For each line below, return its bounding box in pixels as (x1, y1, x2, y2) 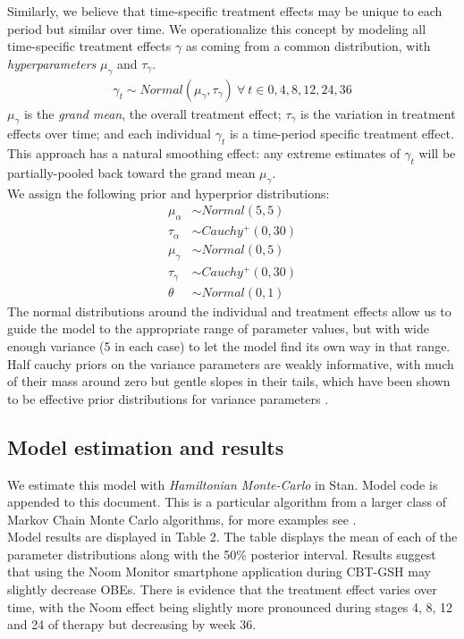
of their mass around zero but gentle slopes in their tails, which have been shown (7, 372, 451, 391)
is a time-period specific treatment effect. (229, 124, 454, 143)
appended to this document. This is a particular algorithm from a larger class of (7, 492, 447, 511)
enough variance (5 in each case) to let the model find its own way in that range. (7, 336, 451, 355)
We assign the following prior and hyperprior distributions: (7, 183, 330, 202)
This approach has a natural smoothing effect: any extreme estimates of (7, 144, 401, 163)
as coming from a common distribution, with (185, 37, 431, 55)
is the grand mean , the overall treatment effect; (23, 104, 282, 122)
